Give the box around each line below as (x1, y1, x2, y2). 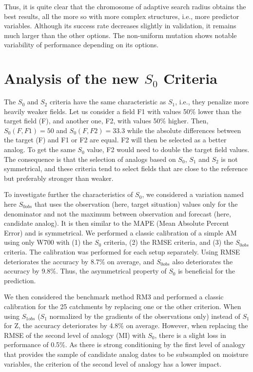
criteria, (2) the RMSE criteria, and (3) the (103, 237, 234, 247)
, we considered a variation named (142, 189, 244, 199)
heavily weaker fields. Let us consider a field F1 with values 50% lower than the (4, 106, 241, 116)
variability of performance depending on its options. (4, 39, 159, 50)
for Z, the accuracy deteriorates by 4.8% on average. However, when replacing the (4, 320, 248, 331)
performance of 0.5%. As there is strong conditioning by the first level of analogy (4, 339, 246, 350)
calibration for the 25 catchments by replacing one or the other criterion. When (4, 301, 241, 311)
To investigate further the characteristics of (4, 189, 133, 199)
